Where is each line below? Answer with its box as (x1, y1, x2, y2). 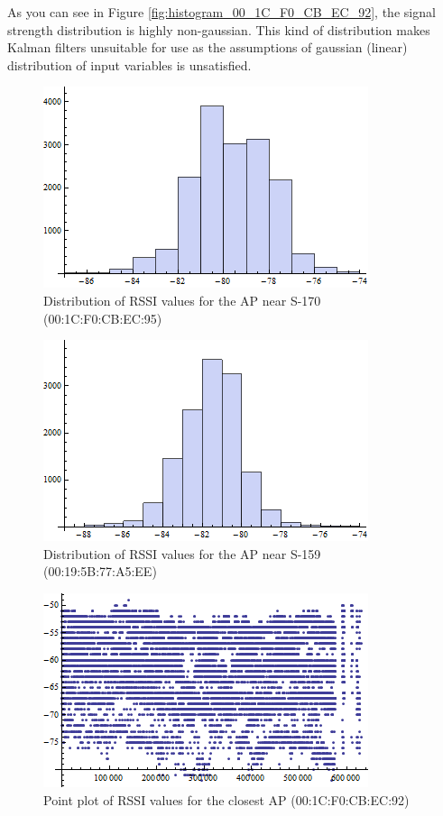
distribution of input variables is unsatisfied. (7, 55, 252, 74)
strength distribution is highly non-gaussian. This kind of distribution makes (7, 20, 430, 39)
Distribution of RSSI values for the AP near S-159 (43, 544, 321, 563)
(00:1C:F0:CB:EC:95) (43, 308, 162, 327)
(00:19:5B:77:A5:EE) (43, 562, 157, 581)
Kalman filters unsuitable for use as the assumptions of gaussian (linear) (7, 38, 408, 57)
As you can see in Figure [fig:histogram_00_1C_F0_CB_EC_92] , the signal (7, 3, 436, 21)
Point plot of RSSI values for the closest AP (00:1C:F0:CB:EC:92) (43, 790, 410, 809)
